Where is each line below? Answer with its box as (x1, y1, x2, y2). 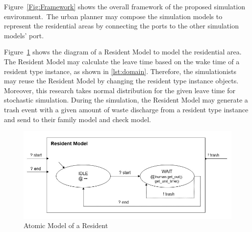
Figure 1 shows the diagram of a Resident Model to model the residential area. (4, 47, 242, 57)
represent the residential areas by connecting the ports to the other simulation (4, 21, 239, 31)
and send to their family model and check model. (4, 114, 151, 124)
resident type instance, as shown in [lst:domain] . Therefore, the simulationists (4, 66, 237, 76)
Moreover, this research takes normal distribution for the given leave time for (4, 85, 235, 95)
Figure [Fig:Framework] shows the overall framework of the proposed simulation (4, 1, 245, 11)
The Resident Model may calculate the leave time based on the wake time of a (4, 56, 240, 66)
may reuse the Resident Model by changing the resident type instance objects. (4, 76, 239, 86)
